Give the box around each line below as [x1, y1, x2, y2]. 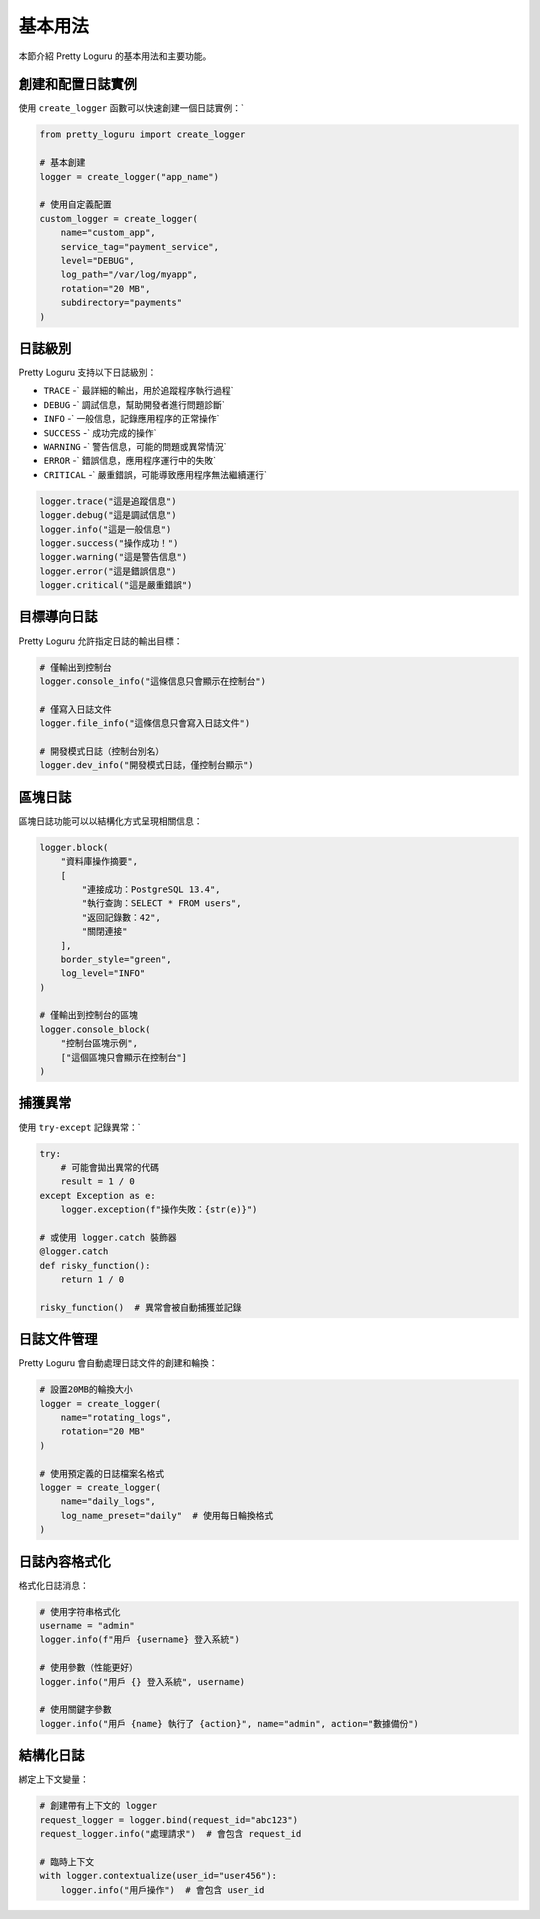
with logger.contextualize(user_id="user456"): [39, 1870, 277, 1882]
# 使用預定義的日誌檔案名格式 [39, 1468, 165, 1479]
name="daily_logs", [60, 1496, 157, 1507]
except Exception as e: [39, 1190, 157, 1201]
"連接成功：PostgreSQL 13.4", [81, 883, 221, 895]
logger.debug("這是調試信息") [39, 510, 177, 521]
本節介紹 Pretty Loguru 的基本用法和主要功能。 [18, 50, 212, 62]
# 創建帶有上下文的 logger [39, 1800, 158, 1812]
